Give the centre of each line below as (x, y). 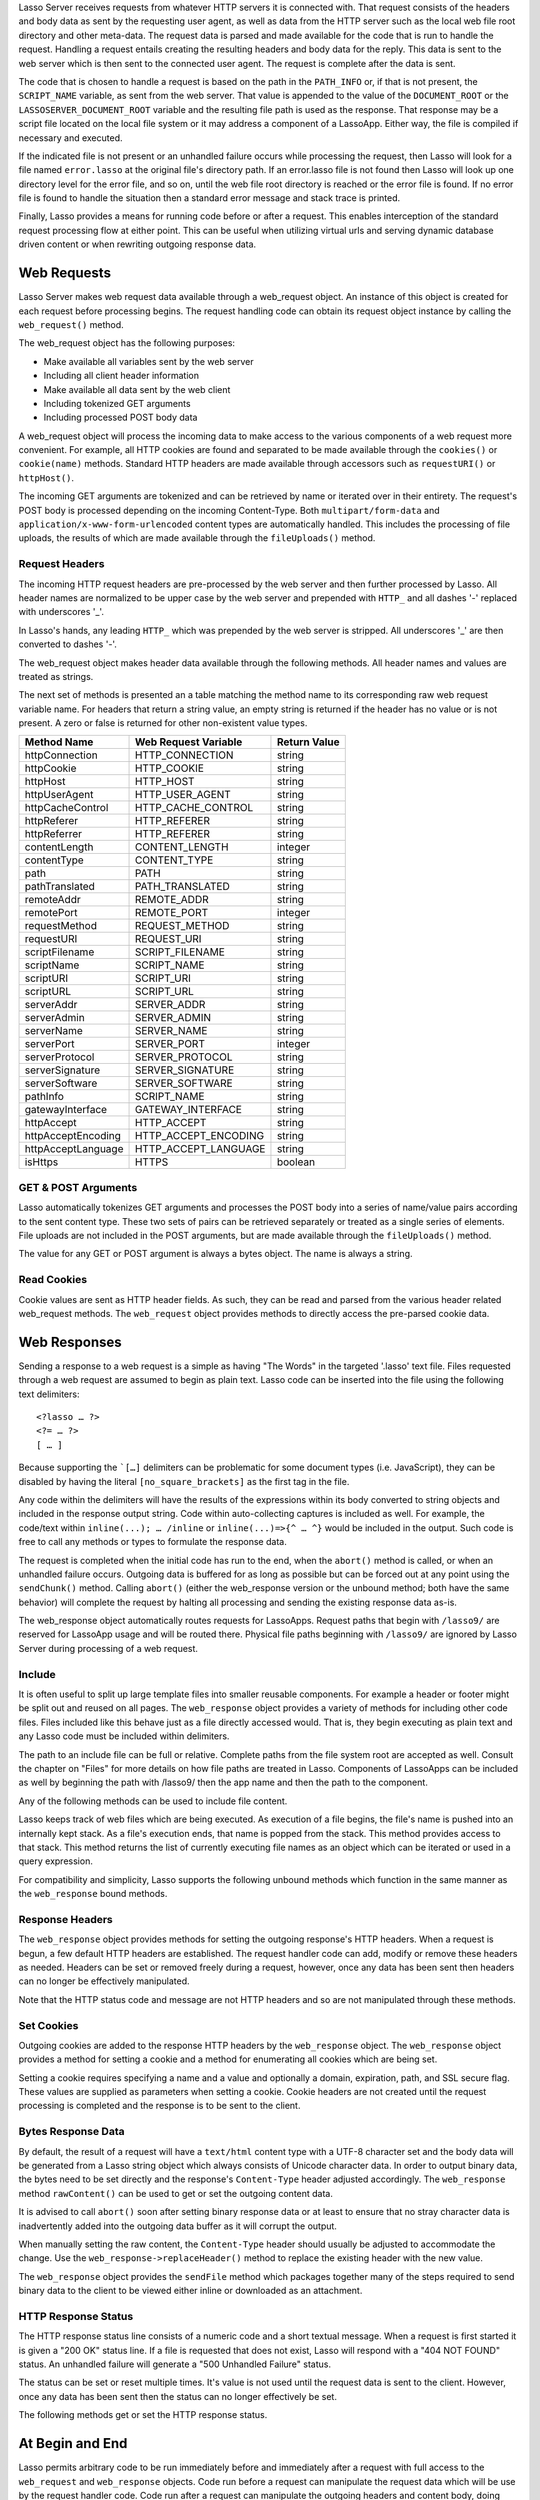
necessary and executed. (70, 137)
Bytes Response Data (71, 2132)
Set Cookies (48, 2025)
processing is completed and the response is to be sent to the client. (159, 2106)
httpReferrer (53, 834)
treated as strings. (56, 676)
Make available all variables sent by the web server (148, 361)
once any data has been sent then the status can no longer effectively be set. (177, 2396)
